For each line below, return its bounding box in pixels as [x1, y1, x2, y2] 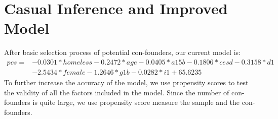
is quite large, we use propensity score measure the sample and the [32, 97, 240, 107]
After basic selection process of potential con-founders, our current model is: [4, 47, 241, 57]
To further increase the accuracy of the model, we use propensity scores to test [4, 77, 249, 87]
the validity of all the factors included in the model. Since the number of [4, 87, 229, 97]
